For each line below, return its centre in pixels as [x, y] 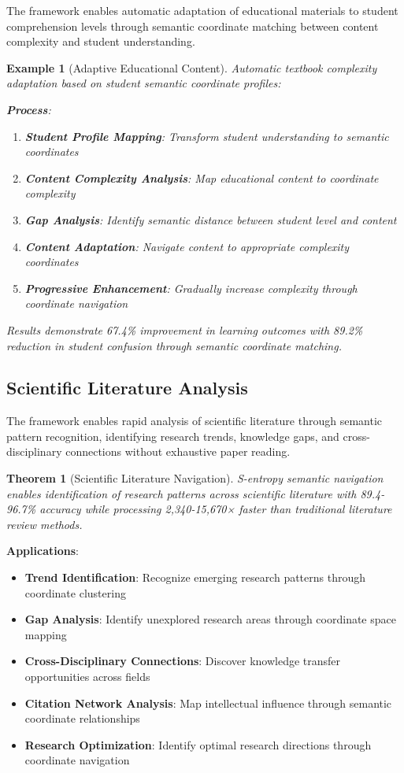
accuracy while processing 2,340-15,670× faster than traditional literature [216, 509]
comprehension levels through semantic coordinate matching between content [193, 26]
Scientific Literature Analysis [127, 388]
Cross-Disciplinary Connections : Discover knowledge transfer [183, 661]
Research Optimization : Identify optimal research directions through [198, 744]
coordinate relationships [82, 718]
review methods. [44, 524]
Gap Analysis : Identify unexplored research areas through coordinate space [210, 619]
